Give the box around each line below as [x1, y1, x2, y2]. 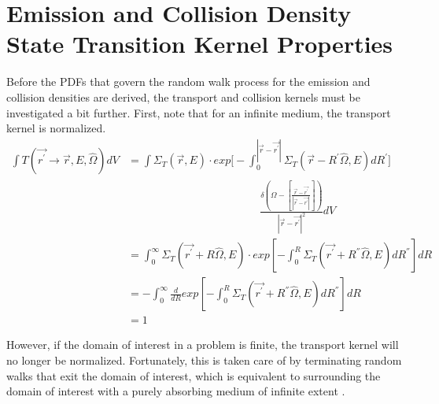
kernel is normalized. [6, 120, 106, 136]
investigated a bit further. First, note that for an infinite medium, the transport [6, 104, 391, 120]
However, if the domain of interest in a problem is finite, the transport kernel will [6, 336, 399, 353]
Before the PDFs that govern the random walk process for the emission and [6, 73, 371, 90]
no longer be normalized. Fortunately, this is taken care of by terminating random [6, 351, 402, 368]
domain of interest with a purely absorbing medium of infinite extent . [6, 383, 345, 399]
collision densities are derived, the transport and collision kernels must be [6, 88, 360, 105]
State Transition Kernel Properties [6, 28, 393, 60]
